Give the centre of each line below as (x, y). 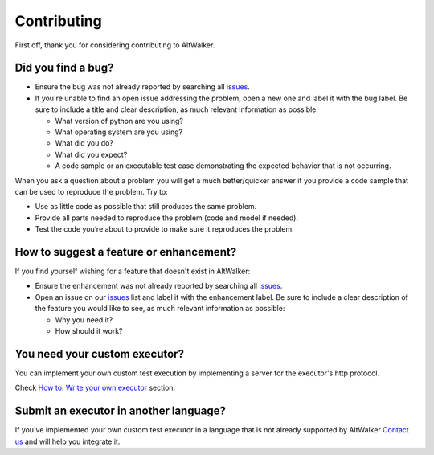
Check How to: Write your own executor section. (95, 388)
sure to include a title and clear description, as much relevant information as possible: (177, 109)
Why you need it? (84, 320)
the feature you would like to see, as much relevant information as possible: (160, 309)
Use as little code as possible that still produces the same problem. (146, 207)
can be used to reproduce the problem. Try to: (91, 191)
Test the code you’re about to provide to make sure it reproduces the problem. (165, 229)
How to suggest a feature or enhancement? (126, 252)
